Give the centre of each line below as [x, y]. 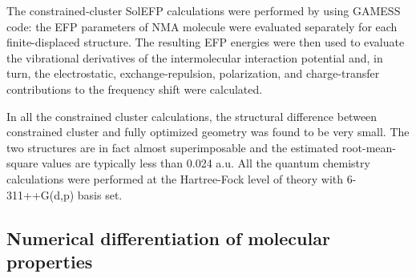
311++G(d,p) [40, 194]
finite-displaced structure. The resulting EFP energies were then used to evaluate [206, 42]
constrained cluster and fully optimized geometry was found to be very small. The [208, 132]
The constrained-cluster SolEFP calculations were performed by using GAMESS [204, 10]
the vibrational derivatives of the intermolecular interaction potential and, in [195, 57]
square [22, 163]
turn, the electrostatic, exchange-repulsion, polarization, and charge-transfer [193, 73]
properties [50, 261]
